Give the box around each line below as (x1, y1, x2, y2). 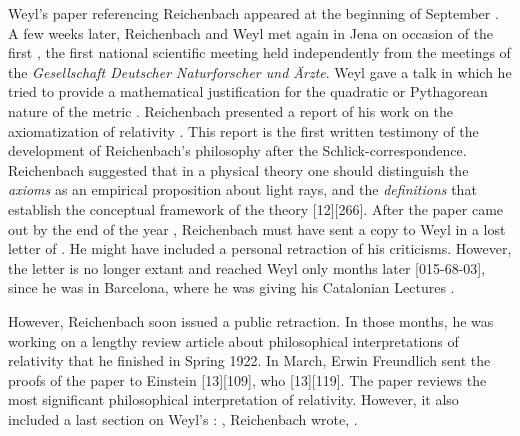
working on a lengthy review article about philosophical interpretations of (8, 330, 459, 351)
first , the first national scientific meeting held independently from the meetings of (8, 42, 511, 63)
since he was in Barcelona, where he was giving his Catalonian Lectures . (8, 277, 455, 298)
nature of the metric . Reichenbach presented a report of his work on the (8, 100, 454, 121)
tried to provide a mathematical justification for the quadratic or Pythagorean (8, 81, 488, 102)
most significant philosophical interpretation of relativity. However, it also (8, 389, 459, 410)
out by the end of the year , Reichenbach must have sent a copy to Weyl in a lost (8, 218, 506, 239)
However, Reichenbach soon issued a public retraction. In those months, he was (8, 310, 494, 331)
